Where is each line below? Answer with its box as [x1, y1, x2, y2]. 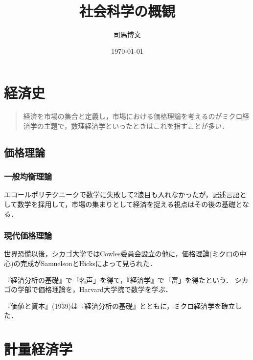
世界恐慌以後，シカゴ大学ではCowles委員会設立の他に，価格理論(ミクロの [4, 248, 240, 259]
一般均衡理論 [4, 170, 52, 182]
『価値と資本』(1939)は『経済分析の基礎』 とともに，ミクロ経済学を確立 [4, 300, 235, 311]
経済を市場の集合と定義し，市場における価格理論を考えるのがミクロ [23, 111, 243, 121]
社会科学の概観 [79, 1, 175, 21]
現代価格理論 [4, 229, 52, 242]
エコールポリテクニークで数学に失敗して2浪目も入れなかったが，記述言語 [4, 189, 240, 200]
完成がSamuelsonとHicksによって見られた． [20, 258, 157, 269]
